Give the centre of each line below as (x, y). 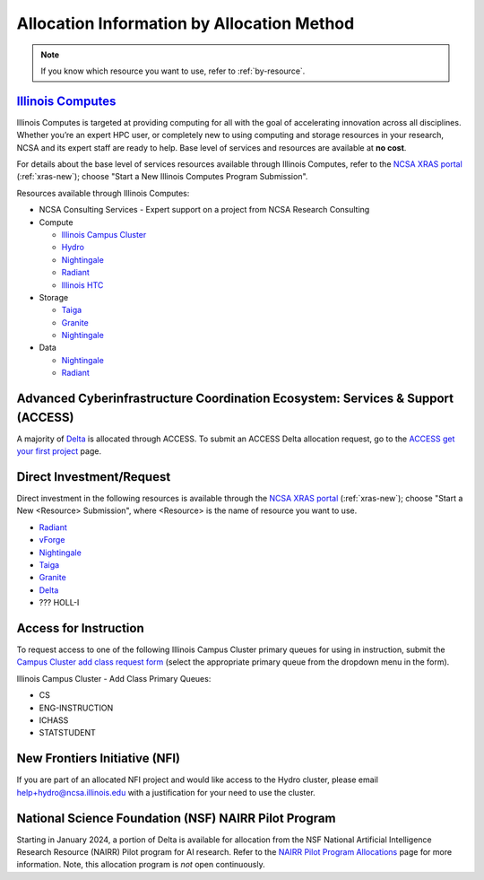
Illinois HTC (82, 285)
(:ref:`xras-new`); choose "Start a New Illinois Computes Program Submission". (162, 177)
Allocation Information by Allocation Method (186, 23)
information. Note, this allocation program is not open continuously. (141, 865)
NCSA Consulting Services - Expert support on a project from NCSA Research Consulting (204, 210)
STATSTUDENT (67, 733)
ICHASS (54, 720)
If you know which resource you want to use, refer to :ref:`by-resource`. (173, 71)
